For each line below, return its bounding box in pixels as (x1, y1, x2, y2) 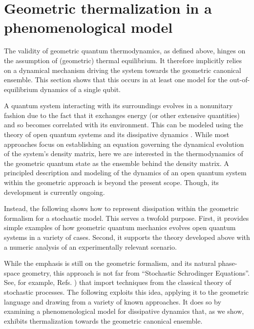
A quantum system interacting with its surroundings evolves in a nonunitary (4, 100, 233, 111)
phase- (218, 258, 237, 268)
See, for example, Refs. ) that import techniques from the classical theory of (4, 277, 232, 287)
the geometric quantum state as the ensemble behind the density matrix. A (4, 158, 229, 168)
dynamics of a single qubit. (40, 84, 121, 94)
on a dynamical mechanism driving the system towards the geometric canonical (4, 65, 241, 75)
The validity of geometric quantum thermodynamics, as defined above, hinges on (4, 46, 246, 56)
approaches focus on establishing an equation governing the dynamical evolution (4, 139, 244, 149)
